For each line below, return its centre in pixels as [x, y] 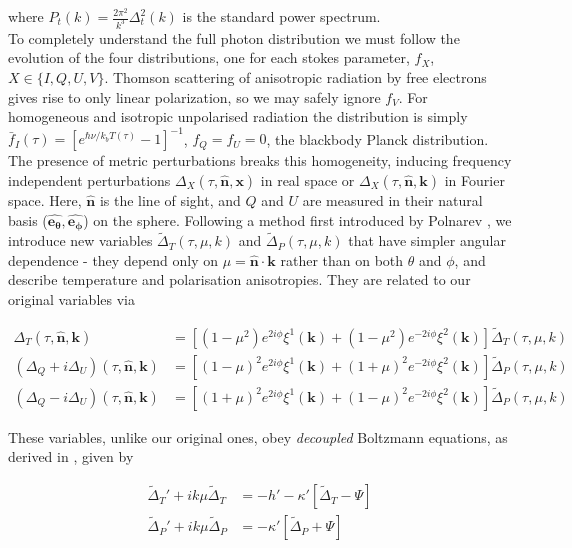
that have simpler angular [427, 240]
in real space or [307, 179]
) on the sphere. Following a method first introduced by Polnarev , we [297, 219]
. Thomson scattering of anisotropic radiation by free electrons [295, 77]
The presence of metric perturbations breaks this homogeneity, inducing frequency [260, 160]
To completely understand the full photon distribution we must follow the [234, 37]
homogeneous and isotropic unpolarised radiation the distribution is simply [238, 116]
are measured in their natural [392, 199]
